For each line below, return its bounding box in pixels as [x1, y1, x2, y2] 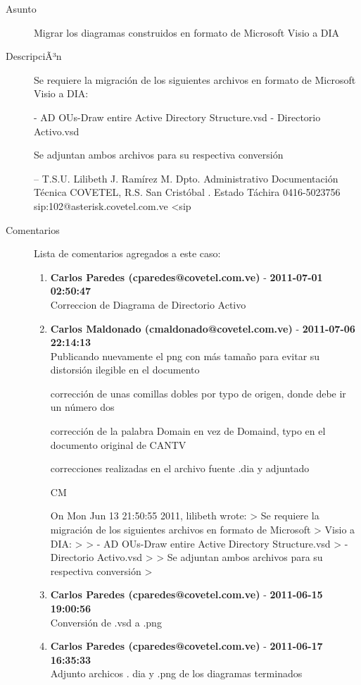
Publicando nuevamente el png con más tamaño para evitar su [50, 348, 320, 363]
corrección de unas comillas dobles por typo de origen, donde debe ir [50, 385, 346, 400]
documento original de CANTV [50, 437, 186, 452]
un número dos [50, 400, 115, 414]
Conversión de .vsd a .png [50, 615, 162, 629]
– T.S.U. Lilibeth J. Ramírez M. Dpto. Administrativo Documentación [34, 171, 338, 185]
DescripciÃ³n [6, 49, 62, 63]
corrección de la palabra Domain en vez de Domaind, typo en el [50, 424, 326, 438]
